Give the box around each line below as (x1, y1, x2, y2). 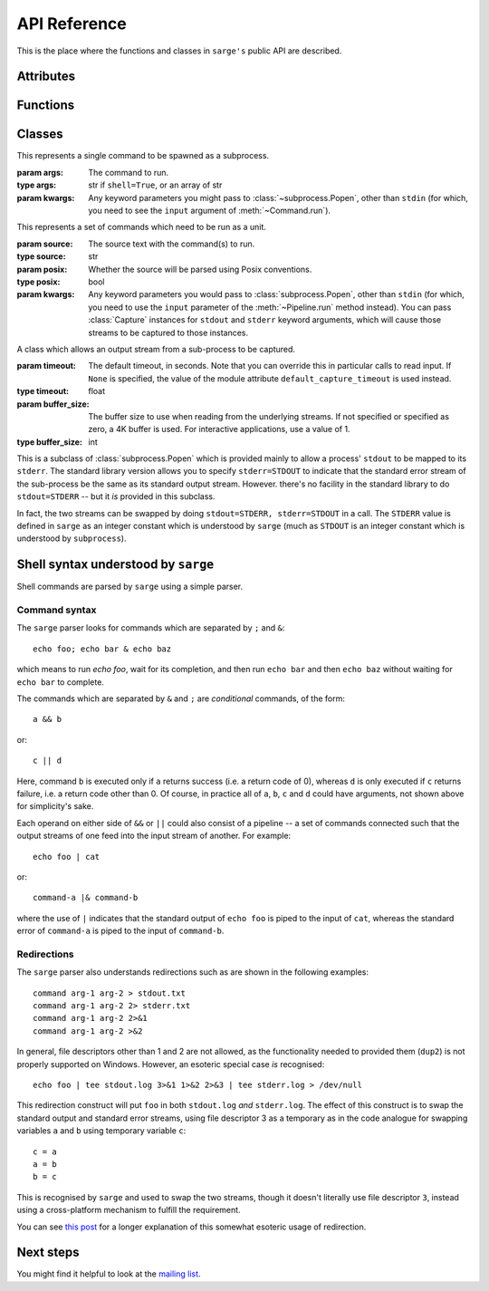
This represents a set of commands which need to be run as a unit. (16, 222, 267, 233)
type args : (16, 179, 57, 190)
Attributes (16, 69, 76, 84)
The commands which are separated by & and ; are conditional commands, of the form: (16, 693, 346, 704)
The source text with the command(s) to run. (88, 238, 255, 249)
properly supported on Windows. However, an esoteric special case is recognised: (16, 1058, 325, 1069)
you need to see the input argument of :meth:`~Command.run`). (88, 205, 331, 217)
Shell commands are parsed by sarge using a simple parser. (16, 581, 244, 593)
